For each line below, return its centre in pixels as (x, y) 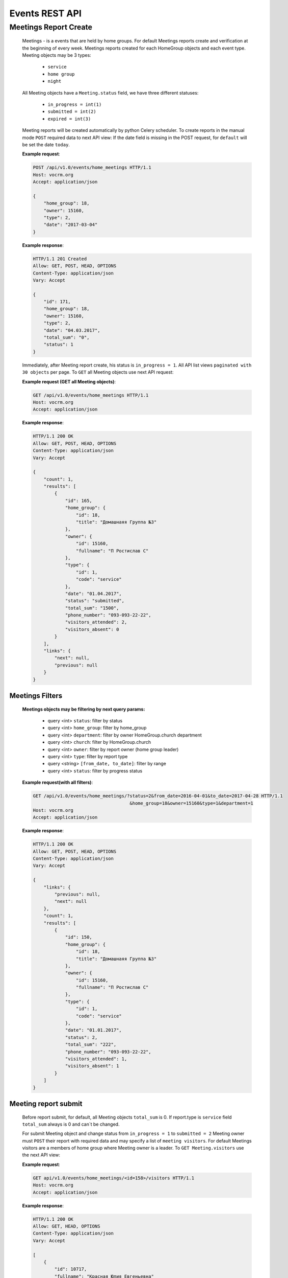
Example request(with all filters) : (58, 783)
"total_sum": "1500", (92, 608)
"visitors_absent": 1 (92, 1066)
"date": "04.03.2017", (72, 330)
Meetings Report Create (51, 27)
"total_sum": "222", (91, 1045)
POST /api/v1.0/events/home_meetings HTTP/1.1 (92, 168)
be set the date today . (46, 144)
